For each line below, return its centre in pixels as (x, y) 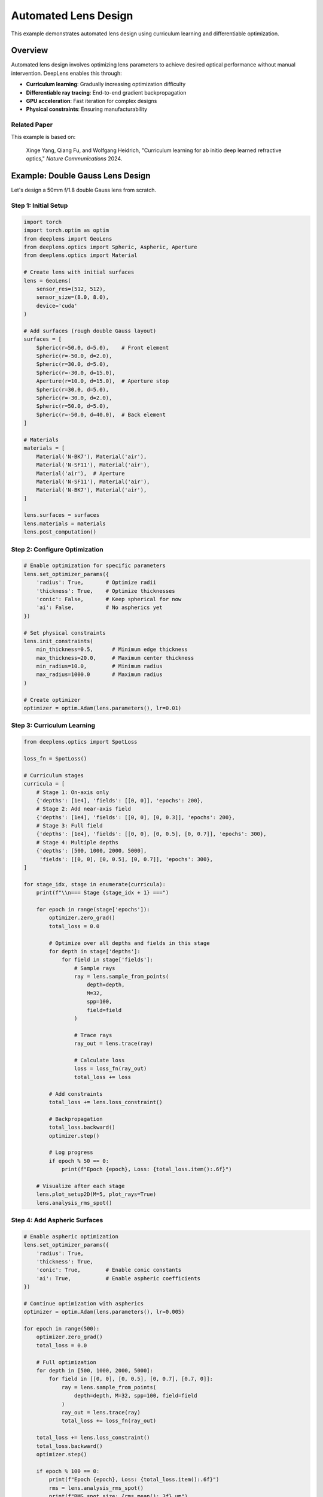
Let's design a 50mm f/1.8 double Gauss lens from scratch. (84, 190)
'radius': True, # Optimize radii (96, 583)
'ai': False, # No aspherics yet (99, 607)
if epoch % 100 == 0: (68, 1471)
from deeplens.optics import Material (80, 255)
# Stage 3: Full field (69, 826)
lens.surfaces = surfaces (62, 515)
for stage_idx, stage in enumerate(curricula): (95, 884)
